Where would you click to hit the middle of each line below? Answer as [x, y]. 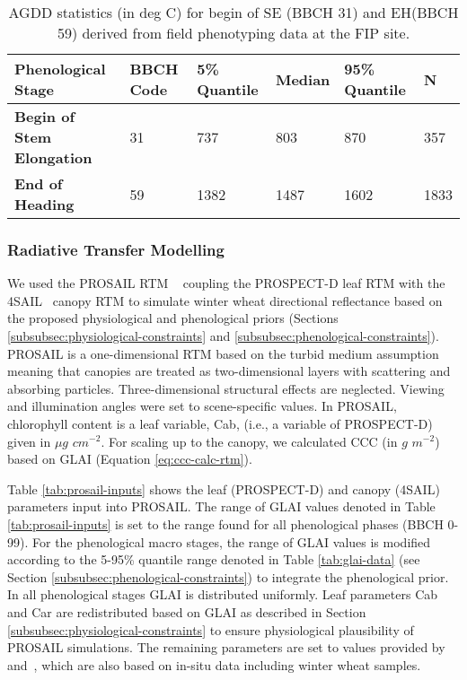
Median [303, 79]
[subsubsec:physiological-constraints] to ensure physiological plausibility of [211, 629]
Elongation [53, 157]
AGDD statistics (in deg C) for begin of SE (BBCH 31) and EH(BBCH [233, 12]
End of [39, 183]
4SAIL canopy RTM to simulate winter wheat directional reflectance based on [225, 300]
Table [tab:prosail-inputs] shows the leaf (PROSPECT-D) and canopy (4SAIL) [224, 488]
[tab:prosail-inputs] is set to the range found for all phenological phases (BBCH [225, 523]
